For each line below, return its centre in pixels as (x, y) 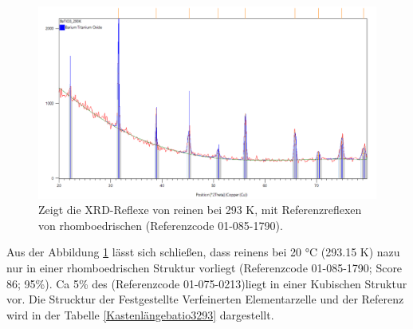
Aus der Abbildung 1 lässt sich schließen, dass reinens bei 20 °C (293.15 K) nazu (203, 252)
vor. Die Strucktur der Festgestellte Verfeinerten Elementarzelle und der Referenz (205, 299)
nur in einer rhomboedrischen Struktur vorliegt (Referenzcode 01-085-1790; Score (205, 267)
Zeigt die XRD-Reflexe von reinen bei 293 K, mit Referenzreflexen (200, 210)
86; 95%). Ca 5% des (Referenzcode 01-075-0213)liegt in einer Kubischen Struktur (207, 283)
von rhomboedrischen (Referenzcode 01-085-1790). (161, 225)
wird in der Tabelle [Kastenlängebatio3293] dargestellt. (140, 314)
